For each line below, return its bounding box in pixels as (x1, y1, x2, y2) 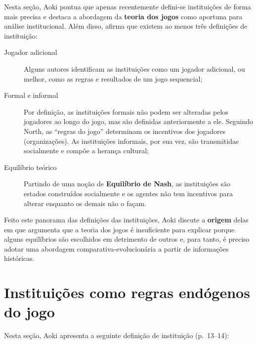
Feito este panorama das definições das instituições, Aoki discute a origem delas (4, 215, 249, 225)
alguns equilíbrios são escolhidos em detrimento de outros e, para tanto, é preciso (4, 234, 250, 244)
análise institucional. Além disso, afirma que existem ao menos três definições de (4, 21, 248, 31)
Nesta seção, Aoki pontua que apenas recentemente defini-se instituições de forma (4, 1, 251, 11)
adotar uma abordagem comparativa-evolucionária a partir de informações (4, 243, 229, 254)
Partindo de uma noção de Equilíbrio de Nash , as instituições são (24, 178, 230, 189)
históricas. (4, 253, 35, 263)
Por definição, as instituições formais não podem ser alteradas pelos (24, 106, 228, 117)
